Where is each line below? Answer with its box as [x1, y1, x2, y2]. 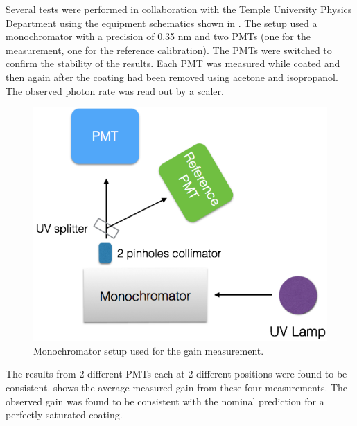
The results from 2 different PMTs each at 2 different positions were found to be [6, 366, 347, 381]
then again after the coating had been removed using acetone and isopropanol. [6, 69, 338, 84]
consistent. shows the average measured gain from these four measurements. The [6, 380, 348, 394]
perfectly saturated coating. [6, 407, 123, 422]
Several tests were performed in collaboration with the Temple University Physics [6, 2, 352, 16]
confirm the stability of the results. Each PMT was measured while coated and [6, 56, 340, 71]
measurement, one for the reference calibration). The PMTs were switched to [6, 42, 332, 57]
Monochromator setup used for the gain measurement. [33, 343, 264, 357]
